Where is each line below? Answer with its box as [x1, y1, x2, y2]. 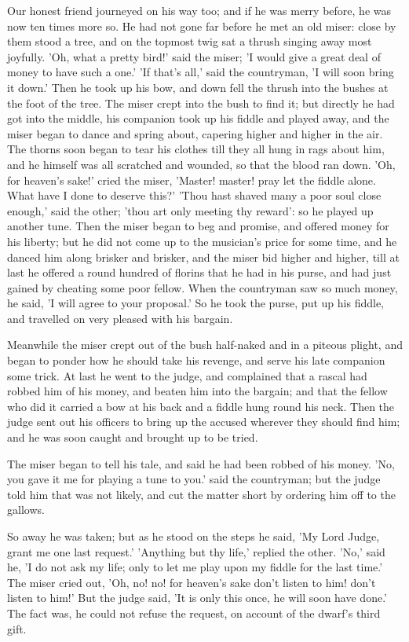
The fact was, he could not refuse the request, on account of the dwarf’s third [7, 604, 381, 621]
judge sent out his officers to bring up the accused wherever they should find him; [7, 413, 400, 430]
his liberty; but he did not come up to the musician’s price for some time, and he [7, 233, 397, 249]
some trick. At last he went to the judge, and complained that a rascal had [7, 367, 367, 383]
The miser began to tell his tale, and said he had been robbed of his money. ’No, [7, 455, 395, 471]
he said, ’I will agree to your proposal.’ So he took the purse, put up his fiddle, [7, 295, 385, 311]
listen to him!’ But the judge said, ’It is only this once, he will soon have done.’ [7, 589, 387, 606]
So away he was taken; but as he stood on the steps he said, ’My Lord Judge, [7, 528, 380, 544]
